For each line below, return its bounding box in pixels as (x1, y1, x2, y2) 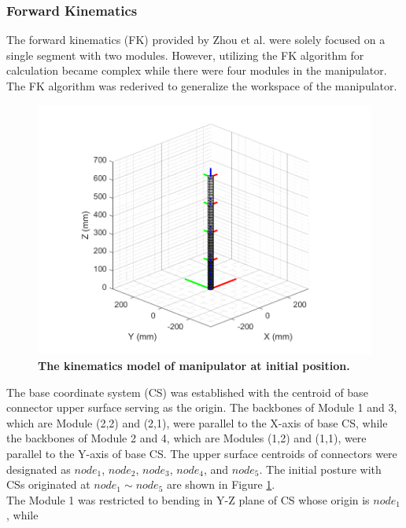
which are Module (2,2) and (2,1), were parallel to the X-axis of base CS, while (6, 414, 388, 431)
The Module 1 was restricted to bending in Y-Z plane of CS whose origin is (6, 491, 370, 508)
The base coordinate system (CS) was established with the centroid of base (6, 383, 368, 400)
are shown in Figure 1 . (166, 476, 275, 493)
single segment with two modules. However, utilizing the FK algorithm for (6, 46, 364, 63)
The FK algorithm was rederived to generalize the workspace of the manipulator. (6, 78, 397, 93)
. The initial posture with (259, 460, 382, 477)
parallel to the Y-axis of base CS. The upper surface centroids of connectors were (6, 445, 397, 462)
